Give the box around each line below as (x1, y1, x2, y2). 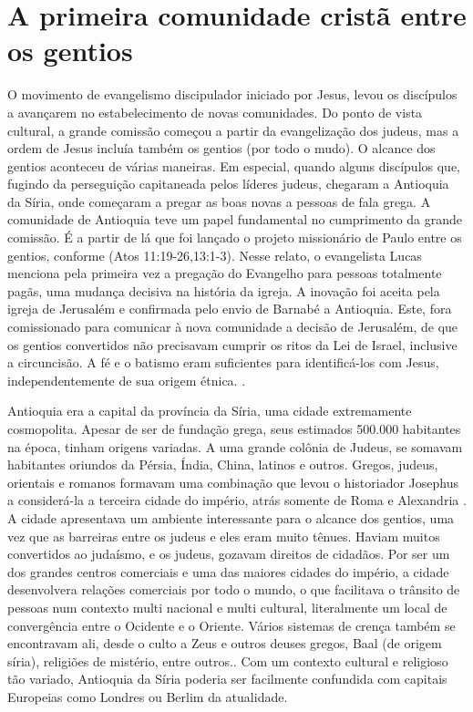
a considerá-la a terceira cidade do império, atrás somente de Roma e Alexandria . (7, 490, 467, 510)
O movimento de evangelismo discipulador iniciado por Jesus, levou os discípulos (7, 85, 458, 104)
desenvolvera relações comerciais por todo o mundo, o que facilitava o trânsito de (7, 580, 460, 599)
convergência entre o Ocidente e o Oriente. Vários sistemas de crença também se (7, 615, 456, 635)
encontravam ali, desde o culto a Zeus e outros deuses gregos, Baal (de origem (7, 634, 442, 653)
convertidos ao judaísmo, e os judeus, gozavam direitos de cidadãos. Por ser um (7, 544, 450, 563)
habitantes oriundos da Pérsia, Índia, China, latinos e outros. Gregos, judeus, (7, 455, 438, 474)
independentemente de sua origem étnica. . (7, 370, 246, 389)
